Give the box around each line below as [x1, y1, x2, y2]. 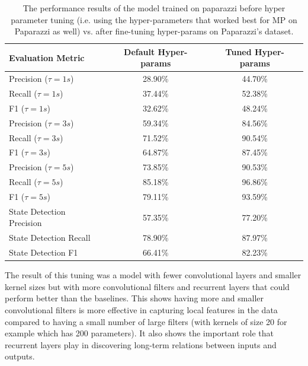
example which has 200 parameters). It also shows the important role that [5, 327, 274, 339]
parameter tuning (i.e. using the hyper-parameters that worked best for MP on [11, 13, 297, 26]
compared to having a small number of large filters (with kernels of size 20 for [5, 315, 287, 327]
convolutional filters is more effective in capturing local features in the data [5, 303, 278, 316]
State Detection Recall [9, 231, 91, 244]
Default [124, 45, 155, 58]
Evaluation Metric [9, 51, 85, 63]
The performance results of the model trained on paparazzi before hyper [23, 2, 285, 14]
